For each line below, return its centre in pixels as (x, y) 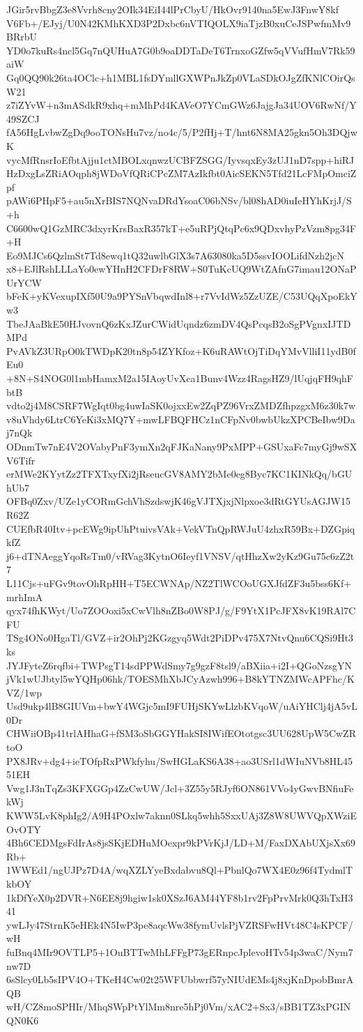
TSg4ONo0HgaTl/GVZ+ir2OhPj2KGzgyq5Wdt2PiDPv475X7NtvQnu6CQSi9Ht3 (180, 638)
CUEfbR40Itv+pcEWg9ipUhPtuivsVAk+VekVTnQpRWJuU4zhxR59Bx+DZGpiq (181, 528)
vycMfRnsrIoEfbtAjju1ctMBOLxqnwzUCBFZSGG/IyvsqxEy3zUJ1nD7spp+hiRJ (180, 159)
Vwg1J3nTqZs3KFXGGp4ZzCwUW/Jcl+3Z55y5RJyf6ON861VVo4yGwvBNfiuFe (180, 788)
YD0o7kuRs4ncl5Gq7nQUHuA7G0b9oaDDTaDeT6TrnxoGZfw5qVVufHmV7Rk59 (181, 50)
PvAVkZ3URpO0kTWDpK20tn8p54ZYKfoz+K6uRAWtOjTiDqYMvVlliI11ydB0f (181, 350)
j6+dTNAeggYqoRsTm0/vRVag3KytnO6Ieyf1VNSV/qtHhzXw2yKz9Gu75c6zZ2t (180, 555)
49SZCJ (23, 118)
